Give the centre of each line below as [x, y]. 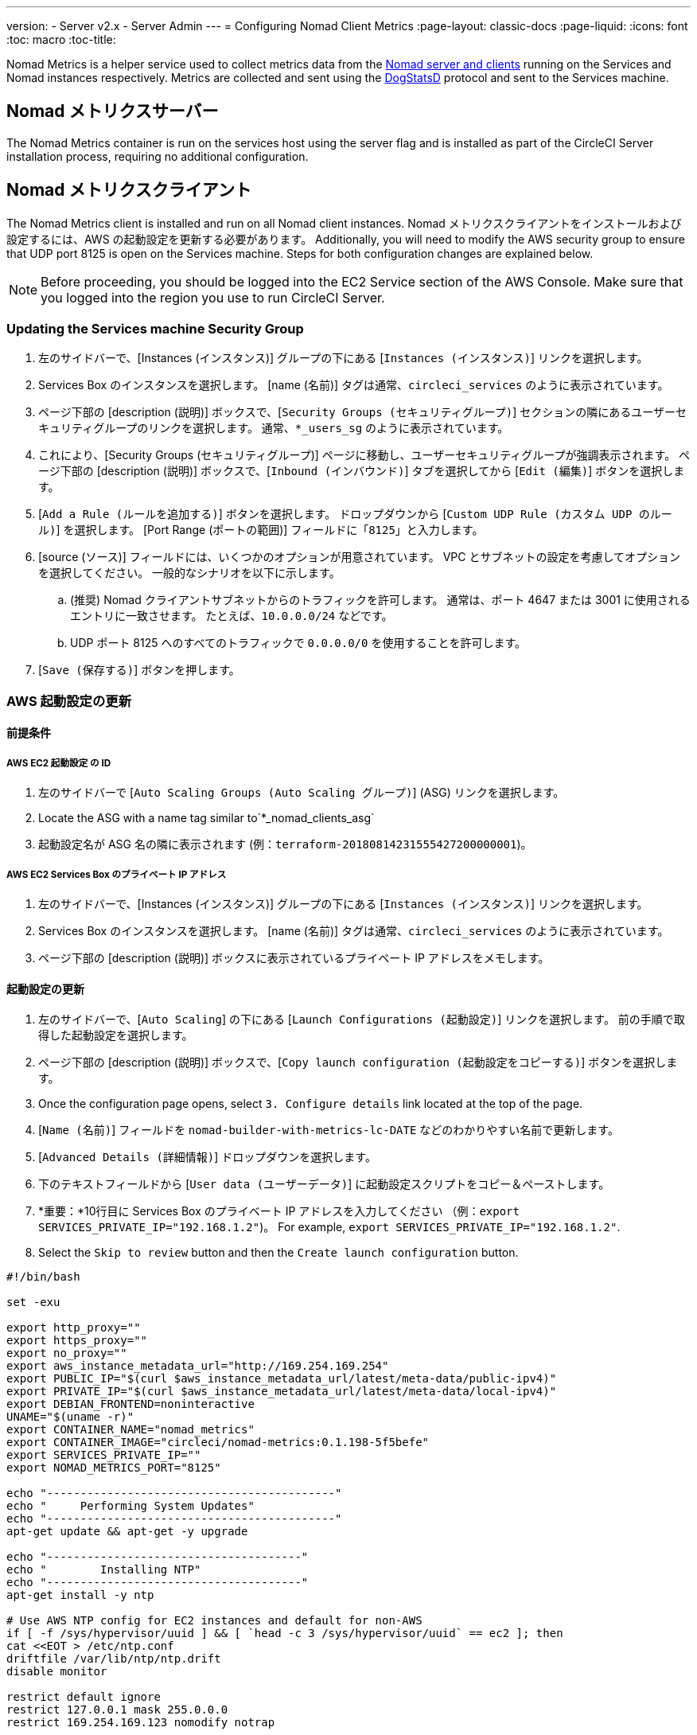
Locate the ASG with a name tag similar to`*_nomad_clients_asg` [206, 818]
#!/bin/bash [43, 1277]
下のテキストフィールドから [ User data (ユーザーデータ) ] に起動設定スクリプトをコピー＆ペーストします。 [324, 1184]
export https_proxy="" [77, 1341]
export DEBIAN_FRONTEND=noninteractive [130, 1404]
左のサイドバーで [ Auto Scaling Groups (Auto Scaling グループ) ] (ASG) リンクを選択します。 [302, 793]
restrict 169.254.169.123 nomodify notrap [141, 1723]
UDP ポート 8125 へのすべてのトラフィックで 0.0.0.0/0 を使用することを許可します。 [298, 643]
